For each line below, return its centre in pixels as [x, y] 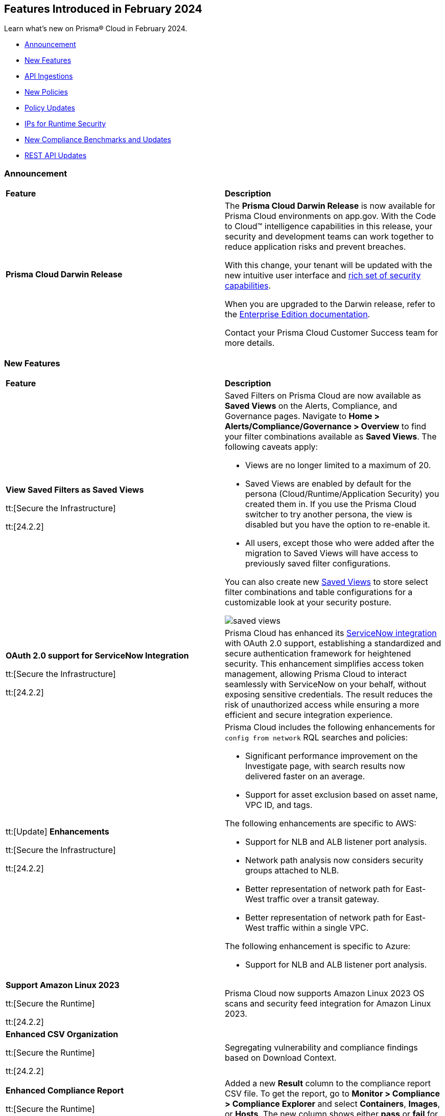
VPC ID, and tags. [279, 805]
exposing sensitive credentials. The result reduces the [329, 694]
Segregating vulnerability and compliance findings [321, 1047]
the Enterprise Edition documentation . [298, 314]
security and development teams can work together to [329, 237]
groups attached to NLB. [292, 870]
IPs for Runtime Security [65, 124]
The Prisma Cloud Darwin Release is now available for [330, 206]
